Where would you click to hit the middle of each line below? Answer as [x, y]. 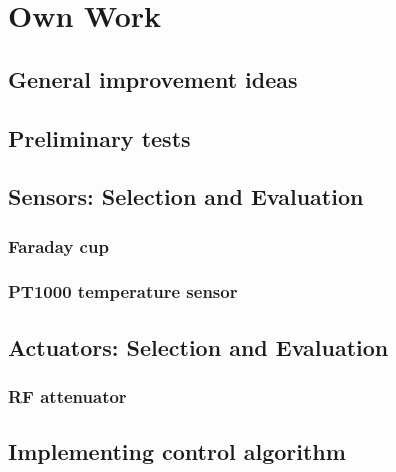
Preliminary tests [99, 137]
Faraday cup [58, 245]
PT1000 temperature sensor [123, 291]
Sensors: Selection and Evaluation [186, 196]
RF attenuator [67, 396]
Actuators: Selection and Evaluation [198, 346]
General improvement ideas [153, 78]
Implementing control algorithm [177, 451]
